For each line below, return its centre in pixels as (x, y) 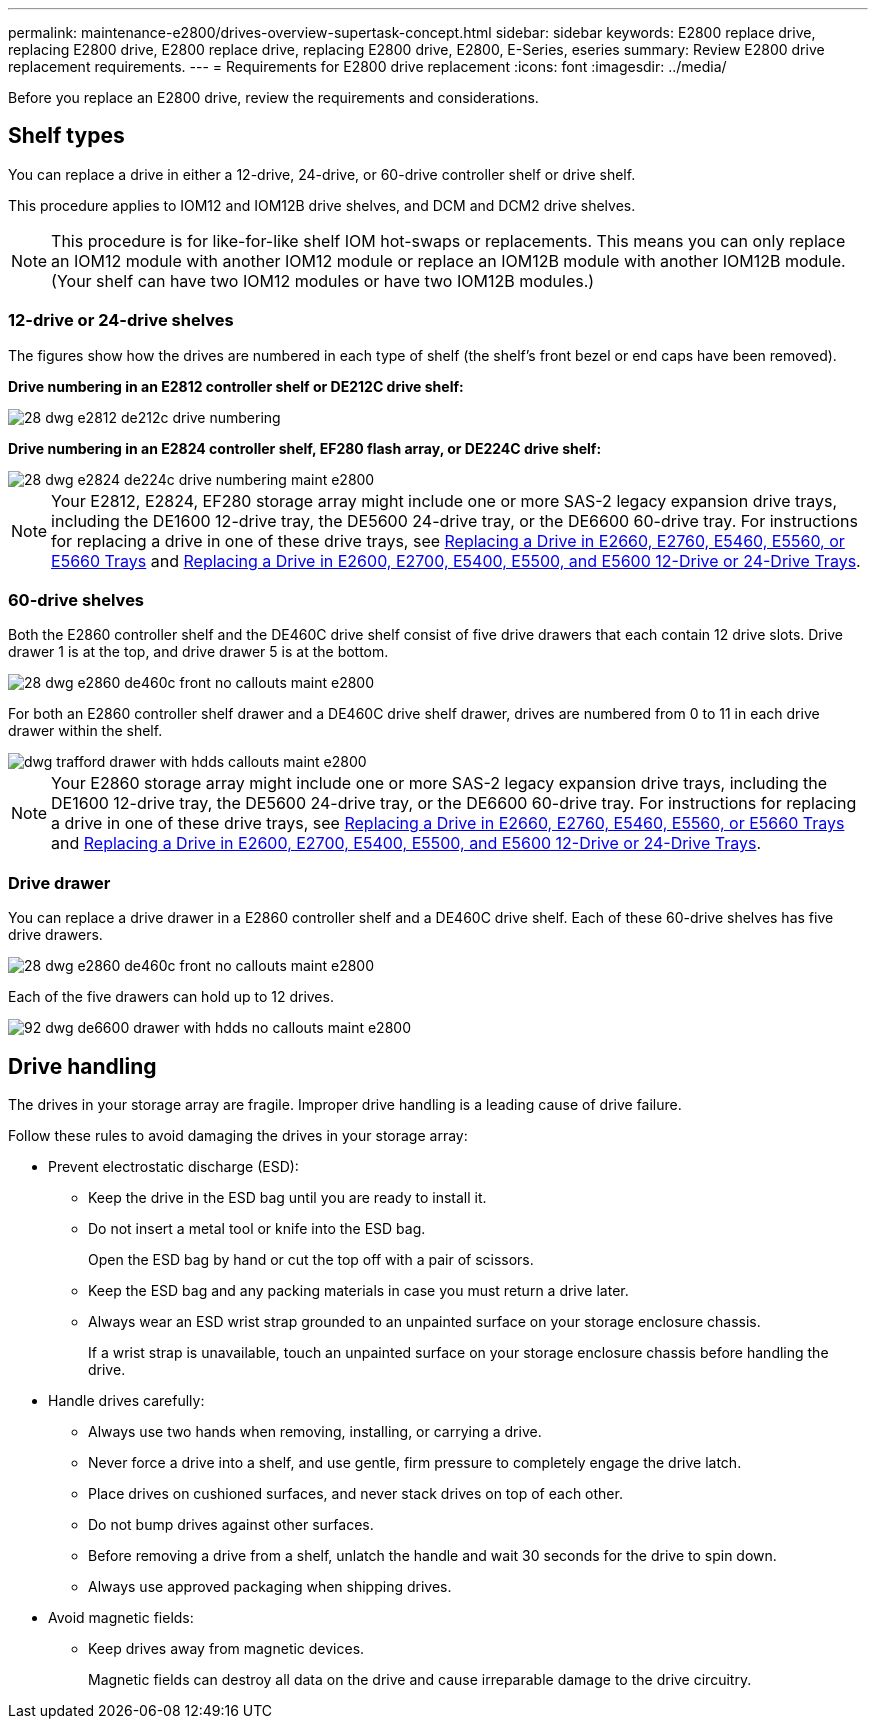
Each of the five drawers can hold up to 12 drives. (171, 997)
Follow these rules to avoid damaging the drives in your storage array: (238, 1135)
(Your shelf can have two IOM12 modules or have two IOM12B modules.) (323, 280)
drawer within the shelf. (85, 731)
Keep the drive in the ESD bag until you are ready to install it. (287, 1197)
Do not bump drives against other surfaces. (231, 1524)
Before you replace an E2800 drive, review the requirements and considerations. (273, 97)
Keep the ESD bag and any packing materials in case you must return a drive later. (358, 1290)
